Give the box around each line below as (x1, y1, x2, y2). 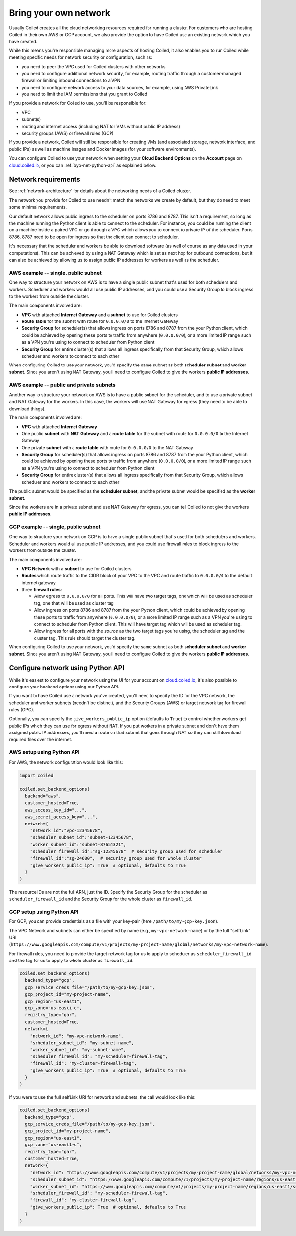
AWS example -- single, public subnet (9, 269, 102, 276)
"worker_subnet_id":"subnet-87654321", (30, 841, 127, 847)
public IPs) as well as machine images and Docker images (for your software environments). (9, 146, 197, 152)
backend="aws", (25, 793, 62, 799)
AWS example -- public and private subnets (9, 381, 116, 388)
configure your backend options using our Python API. (9, 684, 120, 689)
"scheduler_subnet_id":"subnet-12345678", (30, 835, 134, 840)
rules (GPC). (9, 707, 35, 713)
